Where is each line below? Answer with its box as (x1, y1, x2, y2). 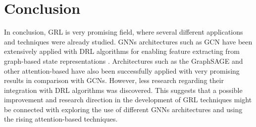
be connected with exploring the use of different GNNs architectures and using (4, 104, 243, 114)
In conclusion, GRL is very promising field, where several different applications (4, 27, 243, 37)
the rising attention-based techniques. (4, 114, 118, 124)
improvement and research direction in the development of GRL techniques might (4, 94, 252, 105)
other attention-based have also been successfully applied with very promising (4, 65, 240, 76)
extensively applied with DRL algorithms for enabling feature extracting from (4, 46, 240, 56)
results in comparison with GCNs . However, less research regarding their (4, 75, 224, 85)
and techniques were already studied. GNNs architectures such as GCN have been (4, 36, 253, 46)
